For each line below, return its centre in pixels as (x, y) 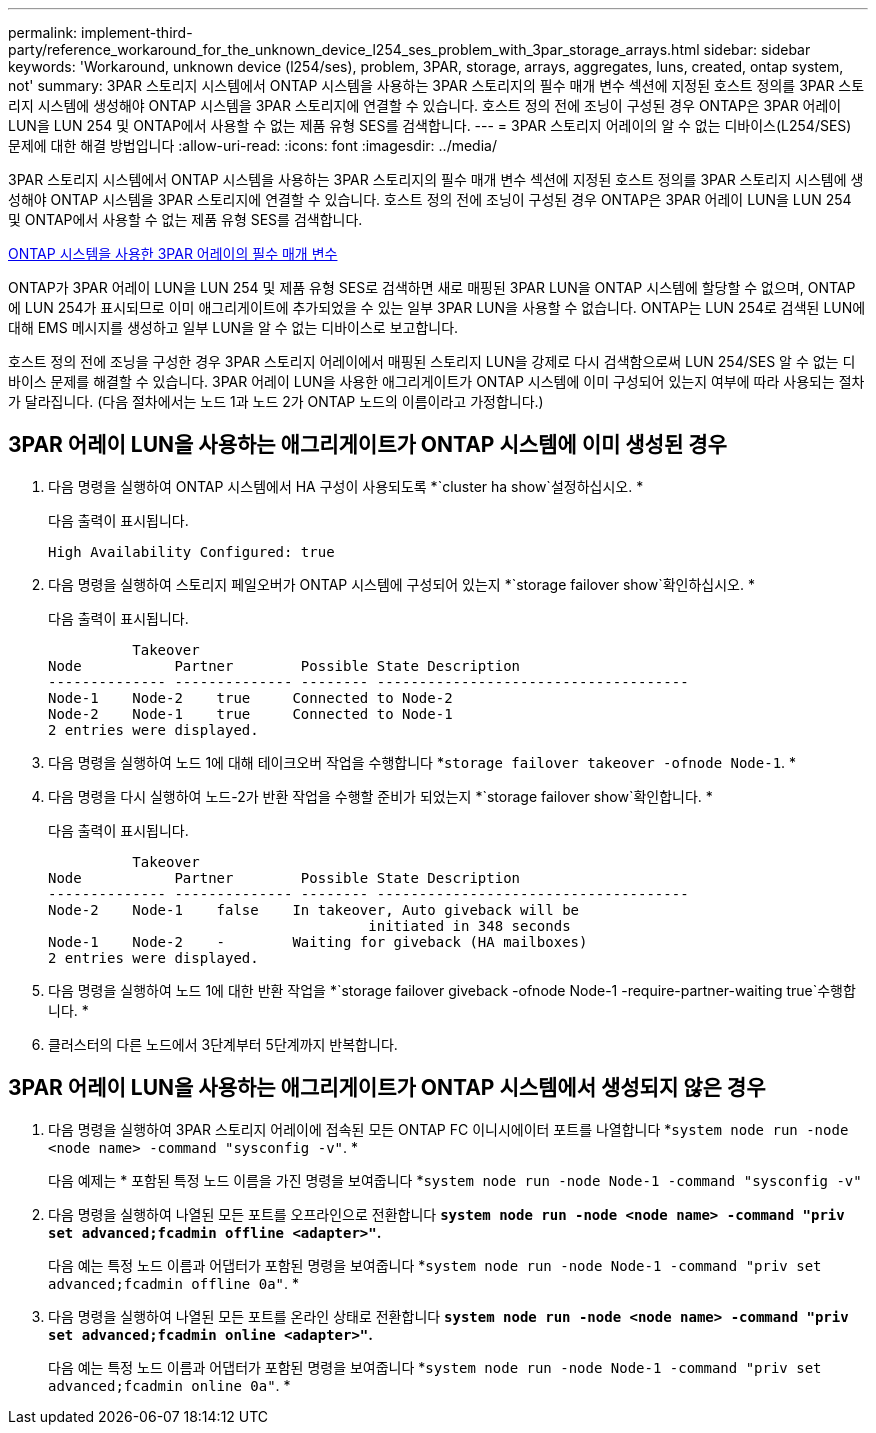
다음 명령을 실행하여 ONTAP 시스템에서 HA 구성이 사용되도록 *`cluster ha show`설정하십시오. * (346, 486)
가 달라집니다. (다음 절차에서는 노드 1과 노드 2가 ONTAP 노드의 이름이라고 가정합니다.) (276, 401)
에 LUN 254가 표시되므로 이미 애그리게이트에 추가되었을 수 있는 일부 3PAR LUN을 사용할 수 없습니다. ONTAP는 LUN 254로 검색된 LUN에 (437, 307)
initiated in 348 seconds (469, 925)
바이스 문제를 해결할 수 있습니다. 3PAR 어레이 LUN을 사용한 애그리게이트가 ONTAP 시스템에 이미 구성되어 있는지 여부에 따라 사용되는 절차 (436, 381)
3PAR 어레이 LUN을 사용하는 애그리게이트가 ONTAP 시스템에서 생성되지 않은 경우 (387, 1088)
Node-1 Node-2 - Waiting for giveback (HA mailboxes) (318, 941)
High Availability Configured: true (191, 551)
